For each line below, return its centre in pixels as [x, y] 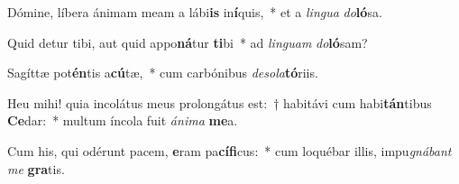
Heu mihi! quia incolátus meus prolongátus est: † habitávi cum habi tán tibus [220, 102]
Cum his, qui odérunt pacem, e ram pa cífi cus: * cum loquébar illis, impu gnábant [229, 150]
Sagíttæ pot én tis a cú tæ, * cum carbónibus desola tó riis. [163, 73]
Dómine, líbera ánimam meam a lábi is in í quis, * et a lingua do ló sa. [195, 12]
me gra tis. [36, 168]
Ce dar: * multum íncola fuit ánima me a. [123, 120]
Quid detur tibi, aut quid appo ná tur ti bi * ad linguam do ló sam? [188, 42]
